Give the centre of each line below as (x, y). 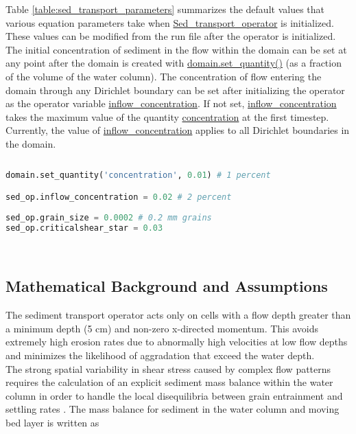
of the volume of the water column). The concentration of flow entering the (164, 76)
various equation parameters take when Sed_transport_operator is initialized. (170, 22)
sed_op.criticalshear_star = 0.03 (84, 228)
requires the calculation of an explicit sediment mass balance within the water (169, 382)
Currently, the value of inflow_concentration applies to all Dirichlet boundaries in (178, 130)
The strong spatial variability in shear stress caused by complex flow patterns (168, 368)
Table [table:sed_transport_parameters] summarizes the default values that (165, 9)
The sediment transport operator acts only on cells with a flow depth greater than (178, 315)
